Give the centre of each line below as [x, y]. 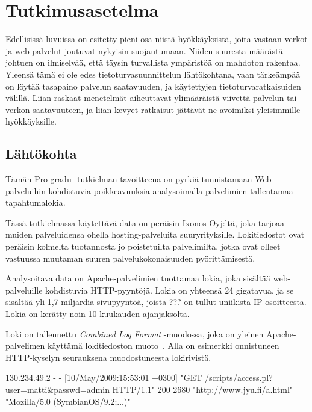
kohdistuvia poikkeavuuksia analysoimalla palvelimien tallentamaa [171, 190]
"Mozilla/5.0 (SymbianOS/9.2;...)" [68, 401]
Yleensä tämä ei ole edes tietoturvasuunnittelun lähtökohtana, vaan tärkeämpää [153, 74]
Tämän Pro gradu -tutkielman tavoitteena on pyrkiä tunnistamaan [129, 179]
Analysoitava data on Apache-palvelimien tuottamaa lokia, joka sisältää [138, 278]
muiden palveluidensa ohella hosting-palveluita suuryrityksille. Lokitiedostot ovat [155, 234]
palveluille [24, 290]
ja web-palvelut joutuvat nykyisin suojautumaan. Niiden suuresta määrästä [144, 50]
